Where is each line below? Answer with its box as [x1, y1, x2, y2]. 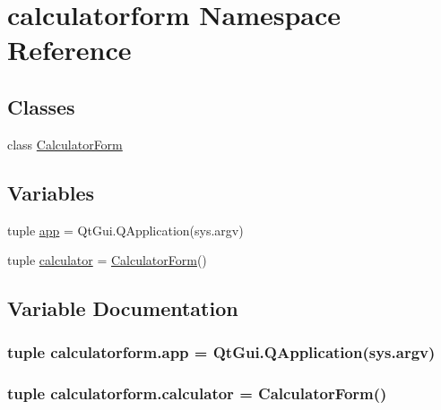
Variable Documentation [7, 295, 238, 322]
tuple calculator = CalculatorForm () [7, 251, 207, 269]
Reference [7, 31, 132, 68]
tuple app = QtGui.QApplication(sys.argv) [7, 220, 244, 239]
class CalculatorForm [7, 134, 123, 153]
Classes [7, 92, 75, 120]
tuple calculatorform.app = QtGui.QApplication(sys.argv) [7, 341, 436, 363]
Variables [7, 178, 95, 206]
